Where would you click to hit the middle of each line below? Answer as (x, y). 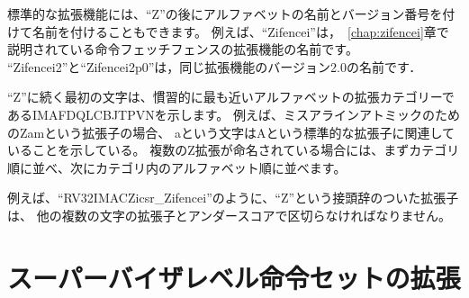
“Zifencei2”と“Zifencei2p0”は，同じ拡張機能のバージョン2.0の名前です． (215, 66)
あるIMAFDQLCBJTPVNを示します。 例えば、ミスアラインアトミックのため (234, 114)
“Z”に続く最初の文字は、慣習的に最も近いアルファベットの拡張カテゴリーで (231, 97)
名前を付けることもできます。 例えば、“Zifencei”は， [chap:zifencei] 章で (240, 31)
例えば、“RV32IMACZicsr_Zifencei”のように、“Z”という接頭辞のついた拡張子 (233, 198)
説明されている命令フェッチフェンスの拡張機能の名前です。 (183, 49)
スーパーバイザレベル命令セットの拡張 (234, 277)
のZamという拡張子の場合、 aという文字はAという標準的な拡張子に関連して (231, 132)
